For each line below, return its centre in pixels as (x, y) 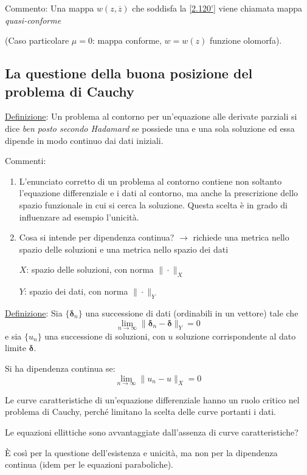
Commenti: (26, 161)
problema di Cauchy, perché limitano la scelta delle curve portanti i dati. (140, 412)
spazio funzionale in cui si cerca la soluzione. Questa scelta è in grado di (153, 204)
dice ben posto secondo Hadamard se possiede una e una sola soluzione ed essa (150, 128)
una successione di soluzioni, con (105, 336)
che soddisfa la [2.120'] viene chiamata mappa (217, 8)
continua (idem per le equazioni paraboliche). (89, 464)
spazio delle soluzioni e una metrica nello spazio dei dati (124, 249)
